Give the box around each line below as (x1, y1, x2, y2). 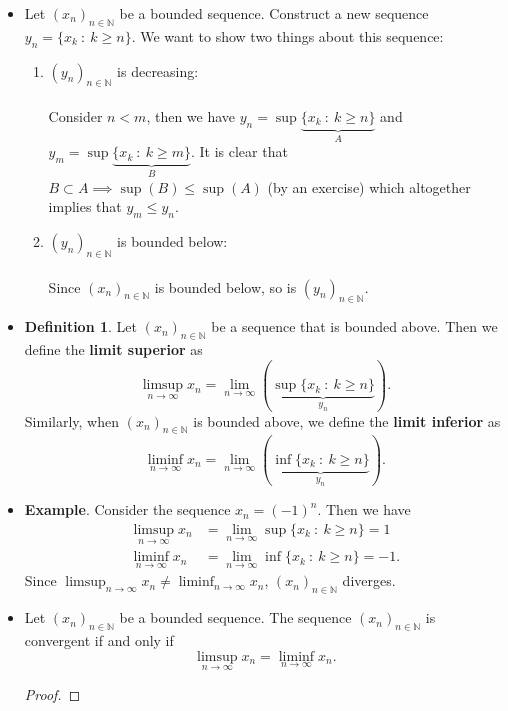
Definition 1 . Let (24, 316, 137, 337)
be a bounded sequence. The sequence (119, 607, 352, 628)
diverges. (342, 570, 396, 591)
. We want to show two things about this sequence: (131, 25, 444, 46)
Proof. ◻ (24, 683, 81, 704)
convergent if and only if (24, 630, 174, 650)
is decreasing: (117, 60, 199, 81)
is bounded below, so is (154, 276, 297, 297)
